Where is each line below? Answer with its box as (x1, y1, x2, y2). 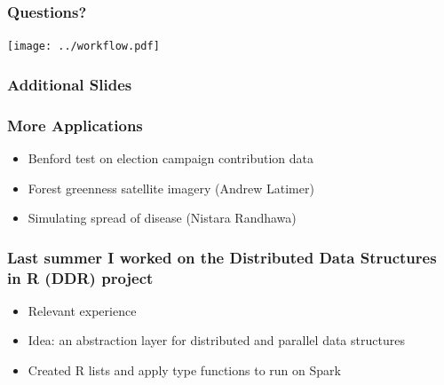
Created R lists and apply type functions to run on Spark (28, 361, 341, 380)
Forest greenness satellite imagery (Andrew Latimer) (28, 178, 314, 197)
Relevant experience (28, 301, 137, 319)
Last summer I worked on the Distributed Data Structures (7, 246, 437, 268)
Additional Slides (7, 73, 132, 95)
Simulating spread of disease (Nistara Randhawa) (28, 208, 297, 227)
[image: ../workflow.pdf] (7, 40, 160, 53)
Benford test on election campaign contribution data (28, 148, 313, 167)
